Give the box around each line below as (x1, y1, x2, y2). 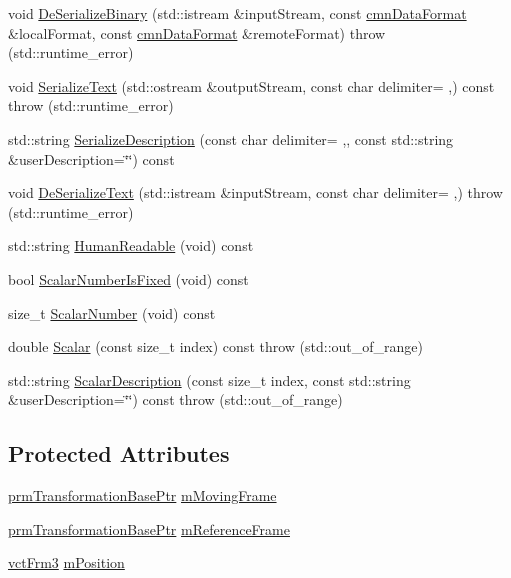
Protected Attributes (8, 438, 230, 469)
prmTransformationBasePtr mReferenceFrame (8, 518, 290, 539)
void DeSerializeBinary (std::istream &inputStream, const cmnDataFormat (8, 3, 467, 23)
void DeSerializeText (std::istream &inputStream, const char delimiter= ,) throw (8, 182, 503, 203)
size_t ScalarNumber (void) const (8, 302, 216, 323)
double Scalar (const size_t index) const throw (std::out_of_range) (8, 336, 424, 357)
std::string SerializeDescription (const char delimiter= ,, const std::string (8, 128, 454, 149)
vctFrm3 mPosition (8, 552, 125, 573)
